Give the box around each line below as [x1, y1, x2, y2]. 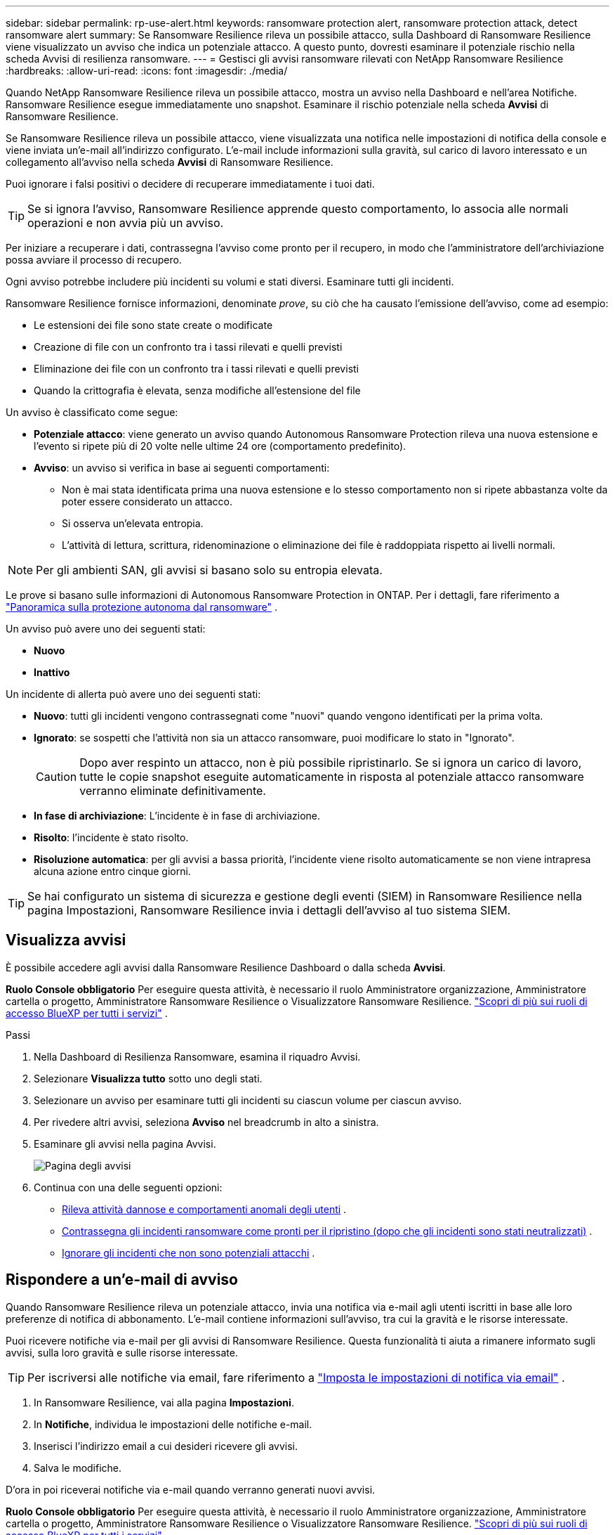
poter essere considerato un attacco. [62, 496, 232, 507]
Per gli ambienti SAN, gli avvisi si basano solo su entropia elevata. [36, 563, 383, 577]
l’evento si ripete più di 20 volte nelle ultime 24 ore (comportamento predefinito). [34, 440, 406, 452]
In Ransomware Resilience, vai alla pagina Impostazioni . [34, 1396, 294, 1408]
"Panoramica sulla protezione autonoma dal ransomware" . [6, 601, 277, 613]
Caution [36, 770, 77, 784]
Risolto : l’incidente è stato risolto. [34, 831, 189, 843]
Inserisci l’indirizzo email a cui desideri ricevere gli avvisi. [34, 1439, 298, 1452]
